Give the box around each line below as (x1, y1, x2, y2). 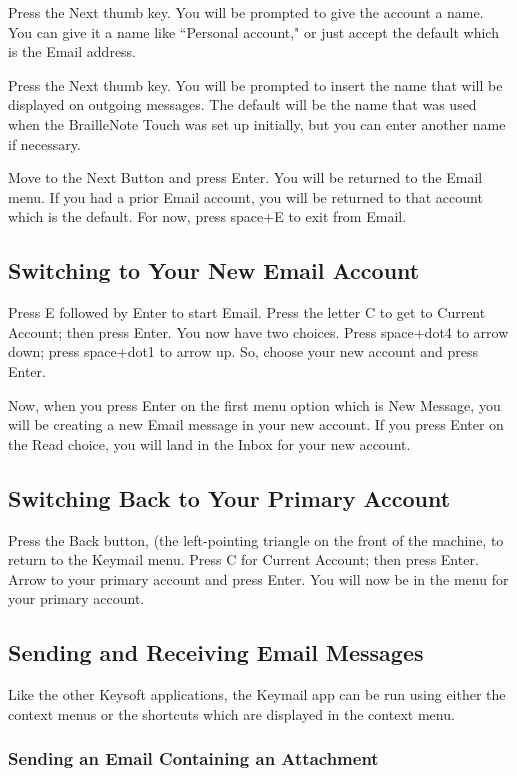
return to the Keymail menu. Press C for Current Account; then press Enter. (8, 549, 479, 570)
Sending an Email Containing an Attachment (8, 746, 379, 771)
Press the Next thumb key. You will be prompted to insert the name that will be (8, 74, 503, 95)
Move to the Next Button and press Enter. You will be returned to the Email (8, 167, 483, 188)
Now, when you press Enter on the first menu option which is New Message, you (8, 394, 501, 415)
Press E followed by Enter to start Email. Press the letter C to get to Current (8, 302, 486, 323)
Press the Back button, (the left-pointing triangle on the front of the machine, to (8, 529, 504, 550)
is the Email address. (8, 41, 137, 62)
